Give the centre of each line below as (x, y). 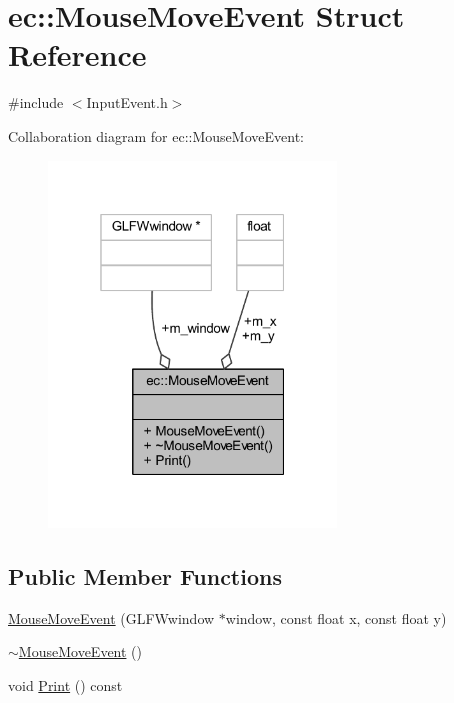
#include (36, 102)
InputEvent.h (127, 102)
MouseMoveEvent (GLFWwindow (111, 617)
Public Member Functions (145, 575)
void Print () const (65, 684)
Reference (77, 54)
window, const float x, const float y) (336, 617)
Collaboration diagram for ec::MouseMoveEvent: (156, 135)
